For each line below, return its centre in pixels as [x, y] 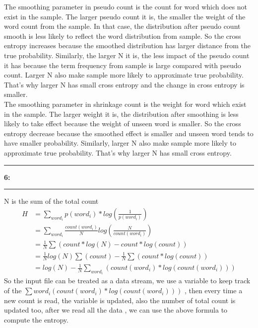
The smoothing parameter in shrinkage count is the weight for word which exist [125, 104]
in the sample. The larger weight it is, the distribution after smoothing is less [121, 114]
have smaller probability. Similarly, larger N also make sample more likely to [120, 143]
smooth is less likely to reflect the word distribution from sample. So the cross [123, 36]
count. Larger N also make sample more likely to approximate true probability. [124, 75]
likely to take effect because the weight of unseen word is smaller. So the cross [123, 123]
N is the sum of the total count [51, 201]
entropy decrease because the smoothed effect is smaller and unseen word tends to [129, 133]
